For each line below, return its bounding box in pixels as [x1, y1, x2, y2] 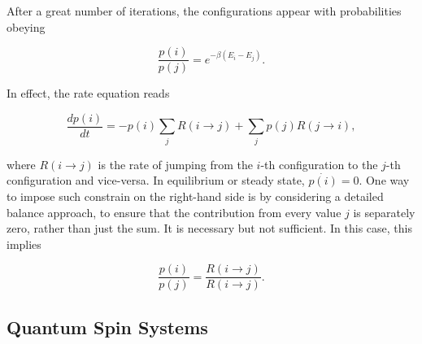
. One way [359, 172, 410, 189]
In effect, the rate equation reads [7, 85, 170, 102]
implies [7, 235, 41, 252]
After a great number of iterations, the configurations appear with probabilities [7, 2, 402, 19]
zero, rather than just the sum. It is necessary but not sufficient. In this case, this [7, 220, 412, 237]
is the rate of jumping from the [98, 155, 253, 172]
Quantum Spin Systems [7, 314, 208, 339]
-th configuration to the [260, 155, 378, 172]
